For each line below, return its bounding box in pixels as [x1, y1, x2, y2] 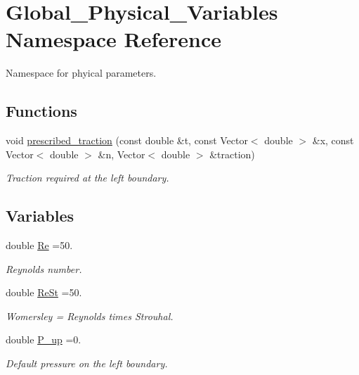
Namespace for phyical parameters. [6, 65, 157, 80]
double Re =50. [6, 238, 73, 253]
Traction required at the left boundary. [6, 170, 169, 185]
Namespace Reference [6, 25, 221, 53]
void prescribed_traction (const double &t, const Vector [6, 133, 248, 148]
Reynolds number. [6, 261, 82, 276]
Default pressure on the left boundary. [6, 356, 168, 371]
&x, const [312, 133, 354, 148]
